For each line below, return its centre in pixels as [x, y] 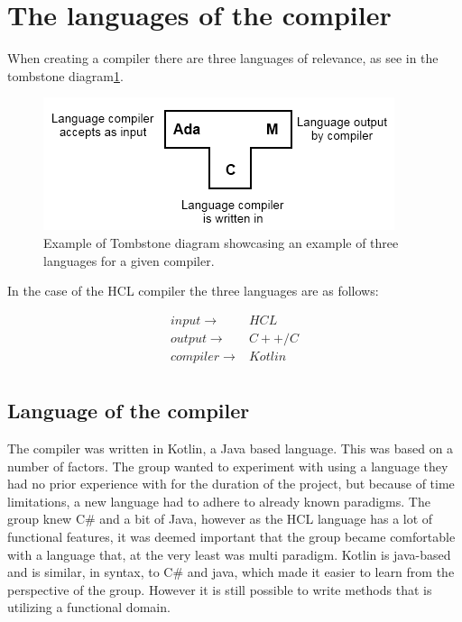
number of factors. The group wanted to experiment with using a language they [228, 466]
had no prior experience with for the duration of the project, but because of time [231, 484]
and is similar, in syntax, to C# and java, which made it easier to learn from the [231, 572]
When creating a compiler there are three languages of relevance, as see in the [223, 58]
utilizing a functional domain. [89, 607]
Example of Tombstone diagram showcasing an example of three [221, 242]
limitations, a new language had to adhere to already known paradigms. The [219, 501]
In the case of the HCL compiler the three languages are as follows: [193, 291]
